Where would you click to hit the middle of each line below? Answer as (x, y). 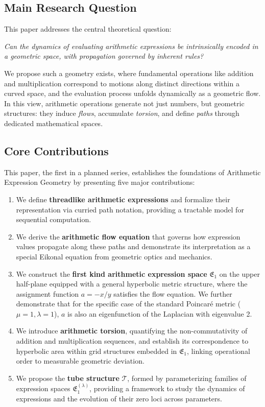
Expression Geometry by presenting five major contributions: (100, 182)
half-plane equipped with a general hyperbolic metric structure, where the (132, 284)
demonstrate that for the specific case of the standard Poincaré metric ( (128, 304)
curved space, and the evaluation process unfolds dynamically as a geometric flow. (132, 93)
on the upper (239, 273)
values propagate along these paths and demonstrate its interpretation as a (133, 246)
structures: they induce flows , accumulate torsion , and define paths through (122, 113)
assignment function (47, 293)
